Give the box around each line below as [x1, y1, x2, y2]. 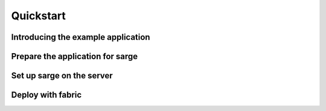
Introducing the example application [11, 32, 150, 42]
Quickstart [11, 9, 66, 22]
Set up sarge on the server [11, 71, 113, 81]
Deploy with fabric [11, 90, 82, 100]
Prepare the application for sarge [11, 51, 138, 62]
